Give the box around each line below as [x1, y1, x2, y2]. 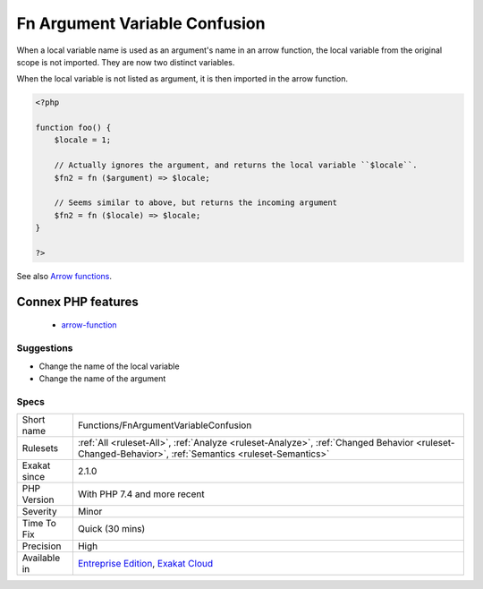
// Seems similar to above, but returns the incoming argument [54, 198, 338, 208]
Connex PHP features [16, 294, 139, 309]
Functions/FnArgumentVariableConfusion [77, 419, 252, 431]
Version [21, 493, 55, 506]
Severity [21, 506, 57, 518]
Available [21, 551, 61, 564]
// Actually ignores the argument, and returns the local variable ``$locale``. [54, 160, 418, 170]
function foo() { [35, 123, 112, 133]
